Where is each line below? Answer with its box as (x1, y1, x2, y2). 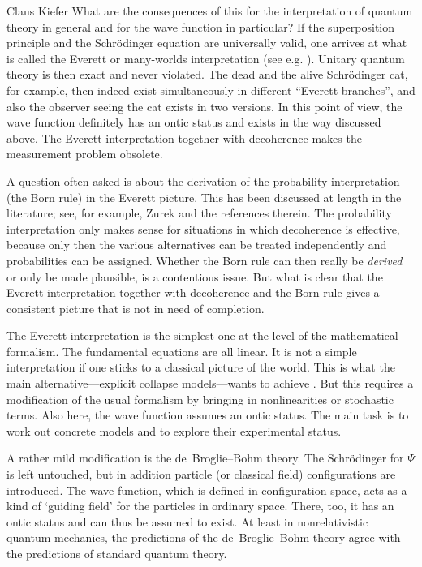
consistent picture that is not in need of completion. (6, 299, 265, 316)
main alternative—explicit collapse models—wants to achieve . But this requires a (6, 375, 414, 392)
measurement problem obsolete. (6, 145, 163, 162)
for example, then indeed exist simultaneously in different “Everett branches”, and (6, 81, 416, 98)
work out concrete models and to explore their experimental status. (6, 422, 342, 439)
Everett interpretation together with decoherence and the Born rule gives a (6, 284, 380, 301)
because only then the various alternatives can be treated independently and (6, 236, 387, 253)
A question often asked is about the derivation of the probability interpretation (6, 172, 400, 189)
